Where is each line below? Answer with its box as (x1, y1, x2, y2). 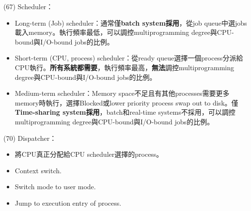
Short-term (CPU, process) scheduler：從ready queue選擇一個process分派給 (15, 53, 243, 63)
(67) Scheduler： (3, 1, 53, 11)
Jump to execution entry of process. (15, 197, 122, 208)
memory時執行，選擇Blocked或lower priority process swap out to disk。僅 (15, 97, 238, 107)
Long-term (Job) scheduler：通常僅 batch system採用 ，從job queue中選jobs (15, 17, 247, 28)
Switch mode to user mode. (15, 181, 96, 192)
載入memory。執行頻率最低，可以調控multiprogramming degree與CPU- (15, 27, 234, 37)
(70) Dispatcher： (3, 133, 57, 143)
